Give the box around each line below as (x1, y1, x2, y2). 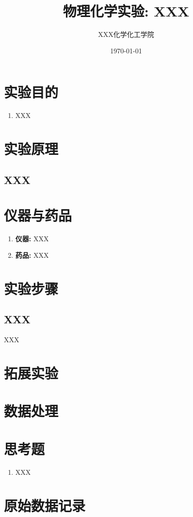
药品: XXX (15, 250, 49, 260)
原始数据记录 (4, 496, 86, 516)
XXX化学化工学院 (98, 29, 154, 39)
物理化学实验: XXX (63, 1, 190, 21)
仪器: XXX (15, 233, 49, 244)
